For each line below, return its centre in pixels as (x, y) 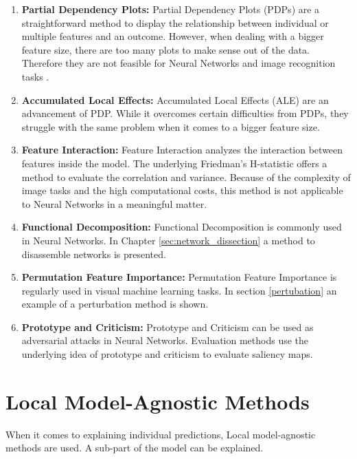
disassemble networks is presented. (94, 254)
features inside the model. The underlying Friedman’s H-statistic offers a (174, 163)
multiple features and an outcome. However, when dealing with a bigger (173, 36)
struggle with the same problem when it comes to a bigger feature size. (171, 126)
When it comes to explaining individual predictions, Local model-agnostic (161, 434)
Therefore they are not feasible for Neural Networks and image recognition (178, 63)
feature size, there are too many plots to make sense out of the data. (165, 49)
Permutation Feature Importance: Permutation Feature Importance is (179, 277)
